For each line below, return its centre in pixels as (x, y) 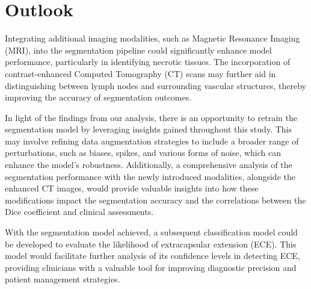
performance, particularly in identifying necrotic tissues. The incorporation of (148, 62)
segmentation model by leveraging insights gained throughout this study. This (148, 129)
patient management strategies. (63, 279)
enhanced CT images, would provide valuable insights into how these (132, 188)
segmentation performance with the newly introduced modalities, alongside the (150, 176)
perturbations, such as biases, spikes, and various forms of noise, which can (143, 153)
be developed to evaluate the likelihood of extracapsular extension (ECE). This (151, 244)
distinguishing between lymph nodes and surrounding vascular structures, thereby (155, 85)
